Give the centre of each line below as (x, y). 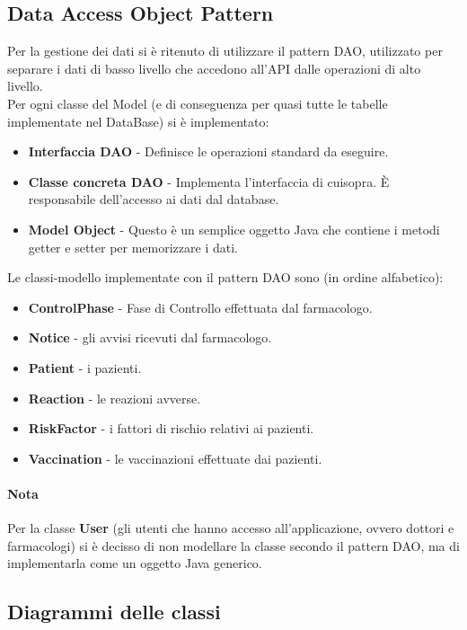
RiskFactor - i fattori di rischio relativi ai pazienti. (171, 428)
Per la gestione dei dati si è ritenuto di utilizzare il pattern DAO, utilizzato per (225, 51)
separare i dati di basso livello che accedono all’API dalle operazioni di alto (214, 68)
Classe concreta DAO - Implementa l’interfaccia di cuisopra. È (209, 181)
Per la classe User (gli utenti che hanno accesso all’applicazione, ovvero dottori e (231, 528)
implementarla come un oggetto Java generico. (135, 563)
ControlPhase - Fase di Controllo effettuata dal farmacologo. (200, 307)
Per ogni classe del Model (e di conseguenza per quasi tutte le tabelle (198, 103)
